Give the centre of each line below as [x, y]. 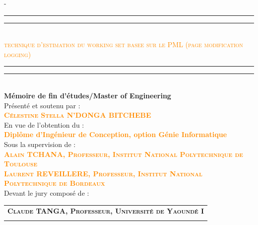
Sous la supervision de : [40, 144]
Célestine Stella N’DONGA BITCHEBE [78, 115]
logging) [18, 54]
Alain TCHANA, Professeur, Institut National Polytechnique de [124, 154]
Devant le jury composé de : [47, 192]
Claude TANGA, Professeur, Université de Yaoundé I [106, 211]
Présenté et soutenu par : [42, 105]
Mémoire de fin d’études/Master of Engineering [88, 95]
